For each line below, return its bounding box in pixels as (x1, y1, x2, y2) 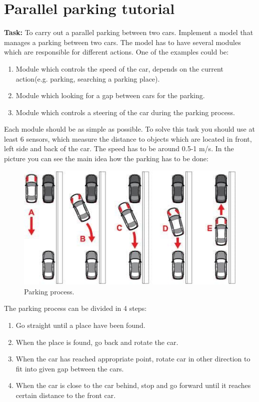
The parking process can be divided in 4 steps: (4, 303, 147, 313)
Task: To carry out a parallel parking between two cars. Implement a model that (4, 27, 253, 38)
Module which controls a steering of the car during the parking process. (15, 107, 235, 117)
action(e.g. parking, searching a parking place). (15, 73, 160, 84)
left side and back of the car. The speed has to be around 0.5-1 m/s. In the (4, 143, 234, 154)
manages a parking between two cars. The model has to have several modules (4, 37, 241, 47)
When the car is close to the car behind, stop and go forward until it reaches (15, 380, 251, 390)
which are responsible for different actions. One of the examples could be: (4, 47, 229, 57)
